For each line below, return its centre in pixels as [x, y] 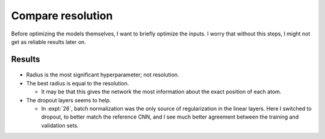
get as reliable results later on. [49, 42]
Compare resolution [62, 16]
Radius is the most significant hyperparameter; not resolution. [103, 75]
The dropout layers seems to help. [69, 100]
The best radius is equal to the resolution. [78, 83]
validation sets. [60, 125]
